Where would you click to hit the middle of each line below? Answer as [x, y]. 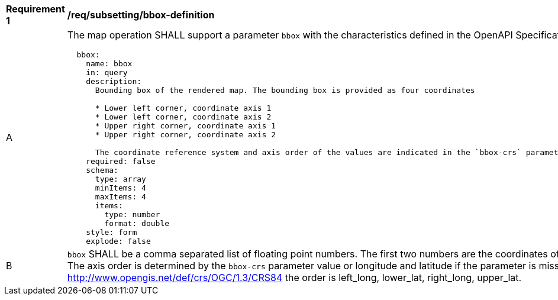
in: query [107, 72]
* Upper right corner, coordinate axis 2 [186, 135]
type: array [120, 179]
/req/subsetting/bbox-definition [141, 15]
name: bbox [109, 64]
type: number [132, 214]
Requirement [36, 9]
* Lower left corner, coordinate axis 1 [183, 108]
